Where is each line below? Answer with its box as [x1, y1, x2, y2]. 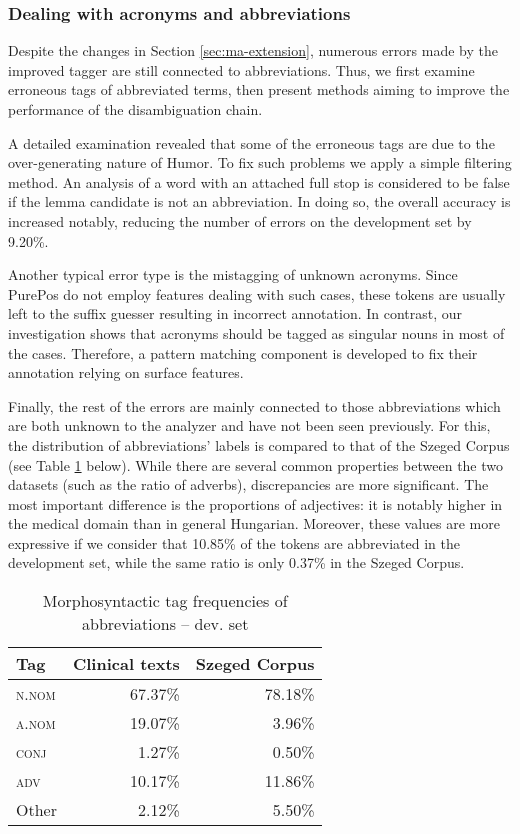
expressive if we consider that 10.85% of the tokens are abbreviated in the [8, 532, 460, 553]
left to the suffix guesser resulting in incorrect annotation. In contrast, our [8, 303, 463, 324]
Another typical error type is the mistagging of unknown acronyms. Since [8, 264, 458, 285]
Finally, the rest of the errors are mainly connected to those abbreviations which [8, 395, 501, 416]
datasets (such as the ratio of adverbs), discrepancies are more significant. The [8, 474, 489, 495]
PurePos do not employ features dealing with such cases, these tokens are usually [8, 283, 506, 304]
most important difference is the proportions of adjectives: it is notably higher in [8, 493, 503, 514]
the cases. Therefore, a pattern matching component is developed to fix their [8, 342, 478, 363]
